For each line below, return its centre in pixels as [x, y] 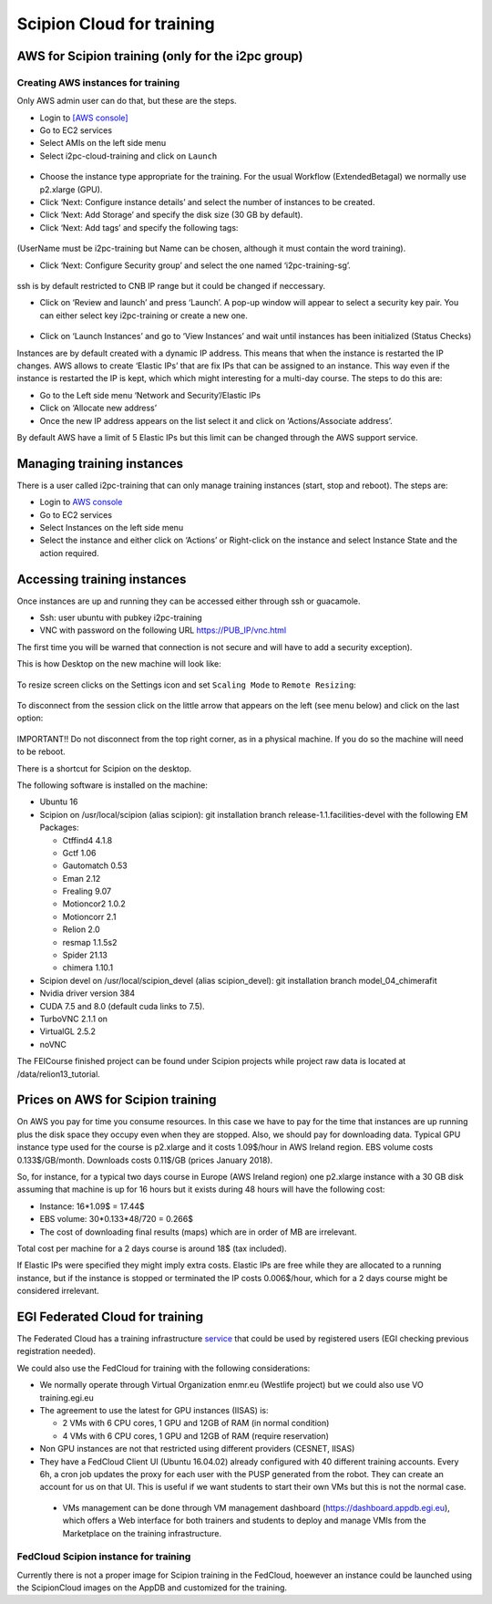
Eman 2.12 [82, 878]
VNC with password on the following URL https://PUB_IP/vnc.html [163, 630]
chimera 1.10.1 [88, 968]
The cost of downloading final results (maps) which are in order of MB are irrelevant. [198, 1232]
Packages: [59, 828]
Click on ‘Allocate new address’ [98, 408]
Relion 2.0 [81, 929]
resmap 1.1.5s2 [90, 942]
